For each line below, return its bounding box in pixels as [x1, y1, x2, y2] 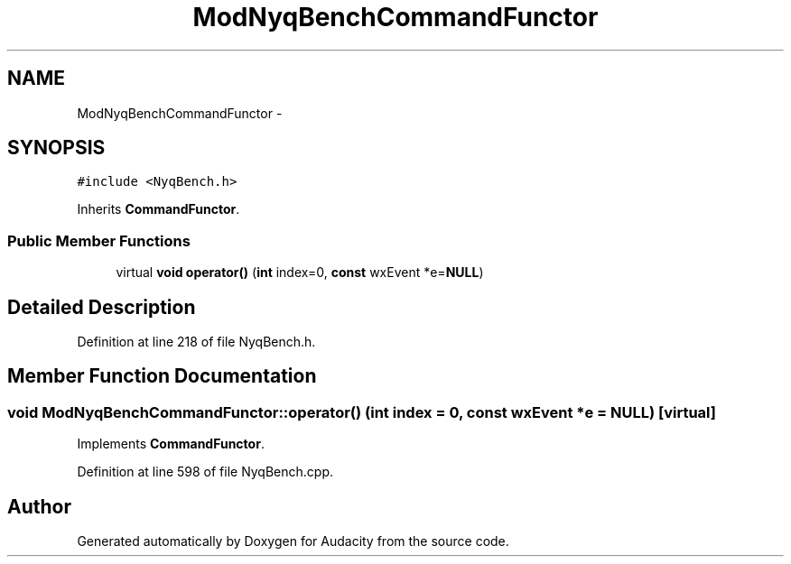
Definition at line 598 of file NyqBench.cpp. [77, 464, 334, 480]
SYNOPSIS [7, 136, 106, 160]
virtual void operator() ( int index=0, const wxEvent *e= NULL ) [116, 264, 484, 281]
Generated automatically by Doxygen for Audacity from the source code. [77, 533, 509, 550]
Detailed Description [7, 295, 196, 319]
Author [7, 495, 71, 518]
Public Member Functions [7, 231, 191, 250]
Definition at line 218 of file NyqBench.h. [77, 334, 316, 350]
